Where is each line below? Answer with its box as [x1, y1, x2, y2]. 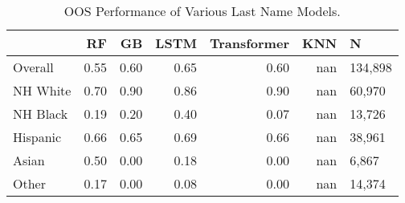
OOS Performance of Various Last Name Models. [63, 2, 341, 20]
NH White [13, 81, 72, 99]
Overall [13, 58, 54, 76]
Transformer [209, 34, 289, 52]
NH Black [13, 104, 68, 123]
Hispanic [13, 128, 62, 146]
